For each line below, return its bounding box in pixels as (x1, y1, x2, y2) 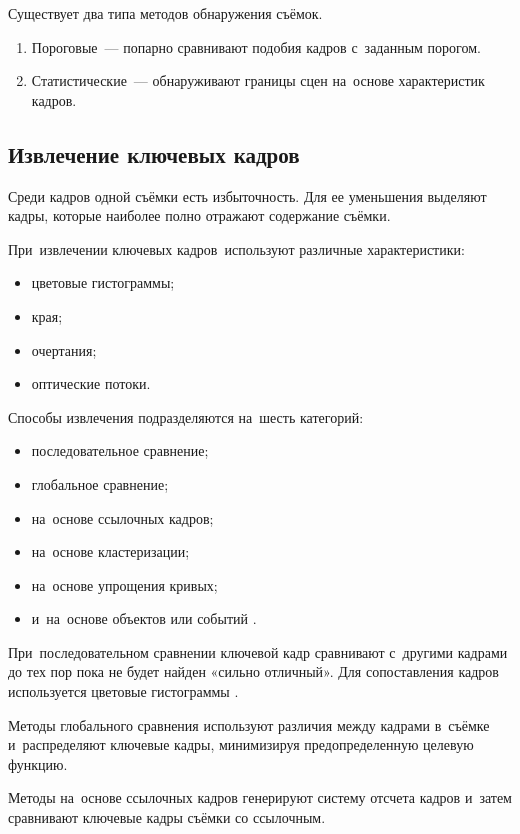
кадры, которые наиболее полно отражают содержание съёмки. (8, 205, 391, 226)
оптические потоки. (31, 373, 151, 394)
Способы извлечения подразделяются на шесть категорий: (8, 406, 364, 427)
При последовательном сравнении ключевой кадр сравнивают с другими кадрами (8, 641, 508, 662)
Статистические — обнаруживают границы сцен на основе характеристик (31, 70, 485, 91)
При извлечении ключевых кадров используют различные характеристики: (8, 238, 465, 259)
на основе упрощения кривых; (31, 574, 218, 595)
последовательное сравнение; (31, 440, 209, 461)
